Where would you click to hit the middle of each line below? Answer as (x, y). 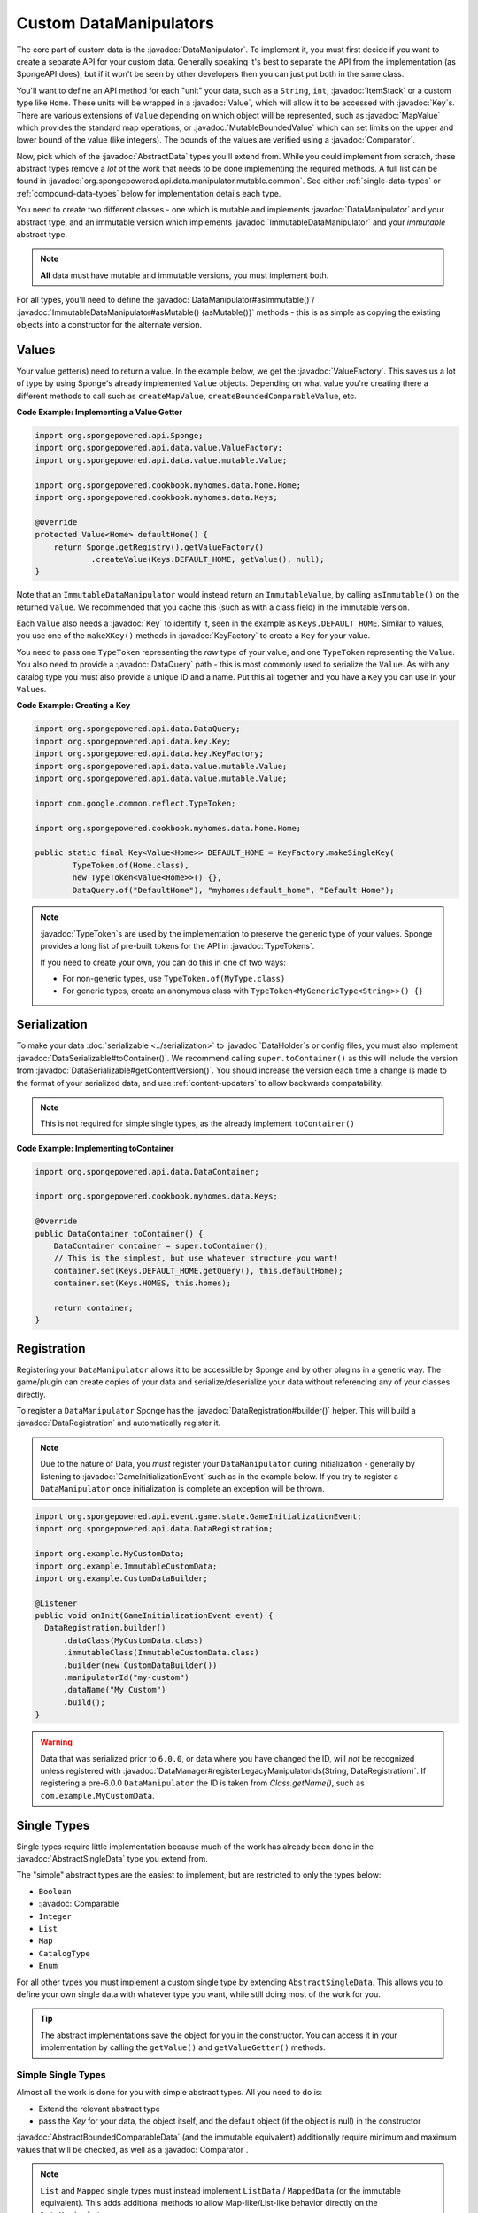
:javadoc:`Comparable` (80, 1904)
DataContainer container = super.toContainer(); (161, 1246)
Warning (56, 1742)
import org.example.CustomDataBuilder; (121, 1578)
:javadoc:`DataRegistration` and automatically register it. (119, 1423)
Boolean (55, 1891)
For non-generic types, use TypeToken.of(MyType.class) (174, 979)
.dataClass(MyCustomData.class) (133, 1640)
